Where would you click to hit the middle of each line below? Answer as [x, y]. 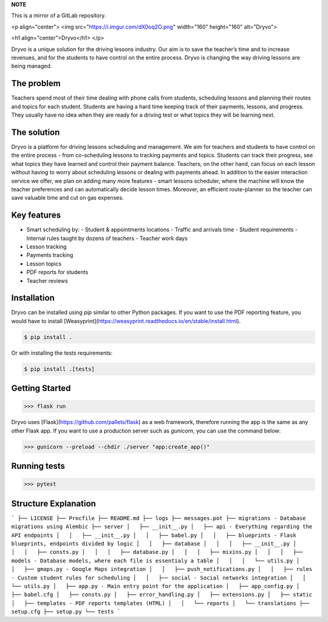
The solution [36, 132]
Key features [36, 215]
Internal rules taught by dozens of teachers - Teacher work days [107, 238]
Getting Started [41, 388]
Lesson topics [44, 264]
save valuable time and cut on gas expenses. [67, 198]
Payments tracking [50, 255]
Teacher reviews [47, 281]
